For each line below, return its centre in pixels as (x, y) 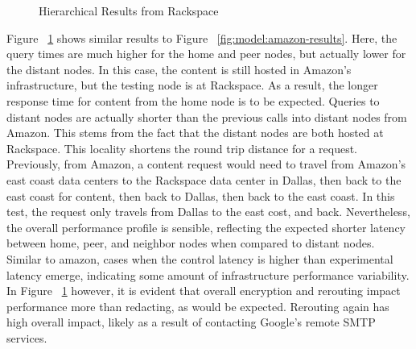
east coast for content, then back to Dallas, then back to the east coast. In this (201, 195)
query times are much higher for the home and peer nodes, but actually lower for (206, 54)
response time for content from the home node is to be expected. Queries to (193, 100)
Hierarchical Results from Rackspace (129, 10)
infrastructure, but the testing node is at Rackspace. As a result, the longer (192, 85)
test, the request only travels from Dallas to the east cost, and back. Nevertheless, (208, 212)
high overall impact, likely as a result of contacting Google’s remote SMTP (191, 322)
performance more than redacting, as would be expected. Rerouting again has (198, 306)
